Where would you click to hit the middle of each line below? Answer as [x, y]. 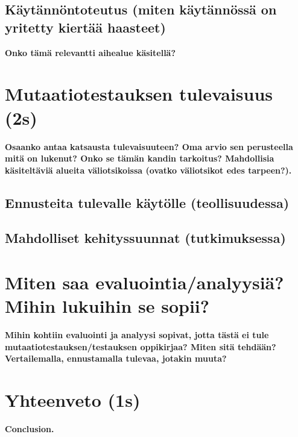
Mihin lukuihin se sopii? [107, 306]
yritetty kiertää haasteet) [85, 27]
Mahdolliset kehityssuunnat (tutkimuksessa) [145, 238]
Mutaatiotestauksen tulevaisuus [139, 94]
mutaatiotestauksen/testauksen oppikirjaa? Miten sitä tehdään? [141, 346]
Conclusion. [30, 429]
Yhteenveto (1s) [73, 400]
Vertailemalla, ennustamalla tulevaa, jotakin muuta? [116, 358]
